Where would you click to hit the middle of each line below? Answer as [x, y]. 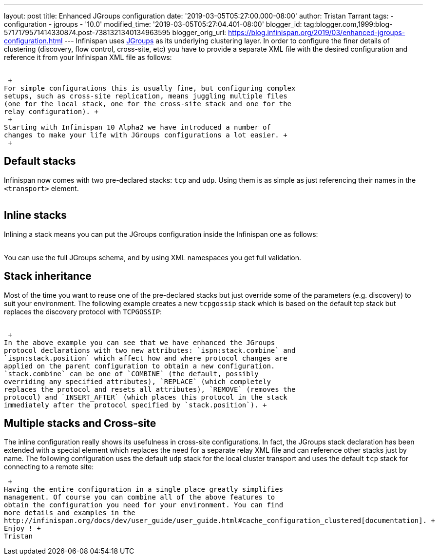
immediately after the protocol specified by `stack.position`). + [135, 405]
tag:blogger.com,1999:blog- [348, 24]
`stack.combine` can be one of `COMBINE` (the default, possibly [131, 374]
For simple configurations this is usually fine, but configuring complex [150, 88]
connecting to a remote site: [49, 467]
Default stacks [40, 161]
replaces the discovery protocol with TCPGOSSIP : [83, 311]
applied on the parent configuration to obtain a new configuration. [140, 366]
